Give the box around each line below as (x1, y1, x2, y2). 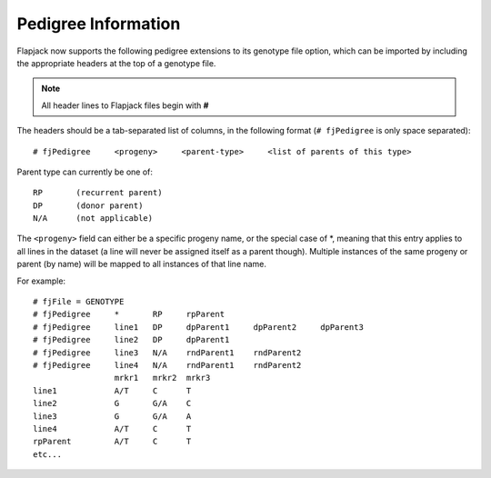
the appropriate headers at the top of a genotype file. (16, 57, 216, 68)
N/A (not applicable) (33, 214, 154, 224)
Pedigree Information (16, 14, 181, 34)
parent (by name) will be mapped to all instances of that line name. (16, 259, 267, 270)
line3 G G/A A (33, 411, 192, 422)
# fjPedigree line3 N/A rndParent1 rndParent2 (33, 347, 302, 358)
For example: (16, 275, 66, 286)
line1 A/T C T (33, 385, 192, 395)
